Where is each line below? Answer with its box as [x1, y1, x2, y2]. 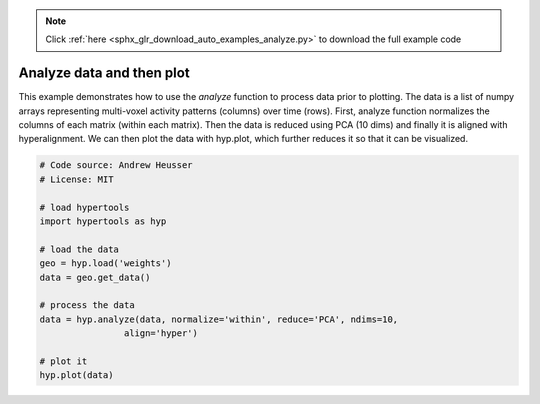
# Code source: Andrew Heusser [39, 160, 194, 171]
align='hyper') [123, 328, 199, 339]
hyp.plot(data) [39, 370, 114, 381]
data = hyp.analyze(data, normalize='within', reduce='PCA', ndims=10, [39, 313, 399, 325]
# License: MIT [39, 173, 114, 185]
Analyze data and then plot [18, 65, 190, 82]
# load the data [39, 243, 120, 255]
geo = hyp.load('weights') [39, 258, 172, 269]
